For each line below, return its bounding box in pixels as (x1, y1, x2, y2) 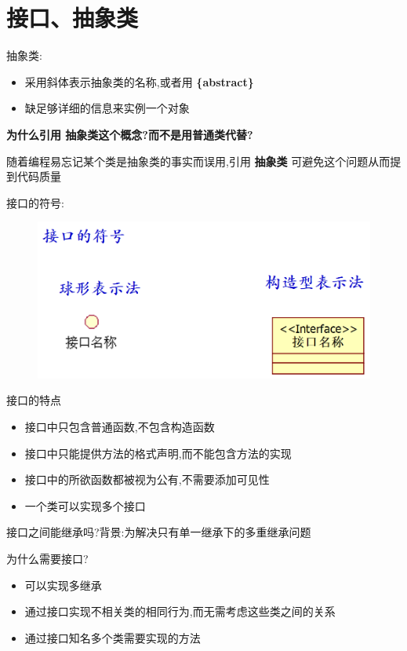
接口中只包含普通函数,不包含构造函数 (24, 418, 215, 434)
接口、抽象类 (6, 2, 139, 34)
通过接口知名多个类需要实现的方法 (24, 629, 201, 646)
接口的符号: (6, 194, 64, 210)
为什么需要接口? (6, 550, 89, 566)
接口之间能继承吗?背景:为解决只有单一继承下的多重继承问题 (6, 524, 311, 540)
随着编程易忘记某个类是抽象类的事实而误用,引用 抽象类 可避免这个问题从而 (6, 152, 391, 169)
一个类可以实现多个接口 (24, 497, 146, 514)
